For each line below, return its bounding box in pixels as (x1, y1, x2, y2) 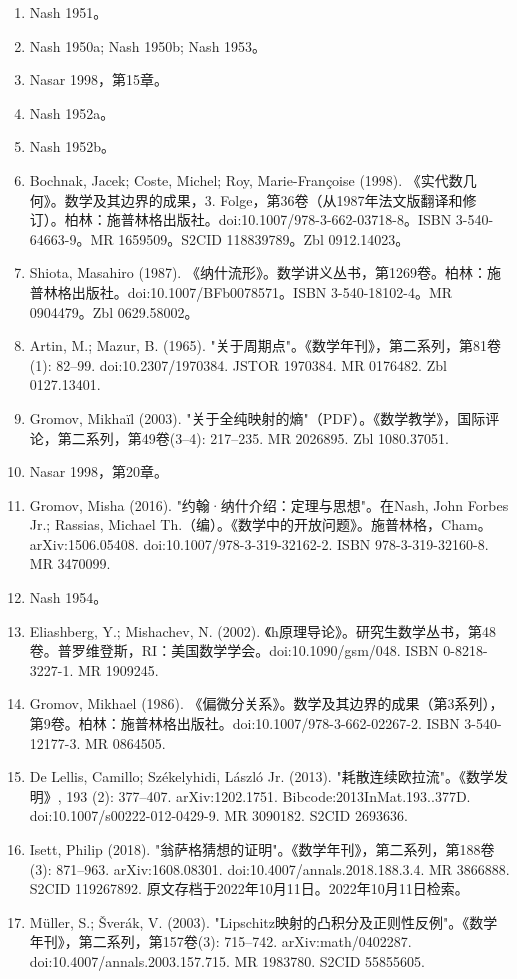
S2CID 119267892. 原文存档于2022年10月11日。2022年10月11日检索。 (29, 878, 469, 899)
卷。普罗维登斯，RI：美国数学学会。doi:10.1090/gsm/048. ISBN (29, 640, 439, 661)
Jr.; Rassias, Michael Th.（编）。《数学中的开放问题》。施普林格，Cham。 (29, 514, 492, 535)
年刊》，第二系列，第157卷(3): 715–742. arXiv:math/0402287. (29, 931, 412, 952)
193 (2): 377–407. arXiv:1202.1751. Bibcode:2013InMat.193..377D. (66, 785, 471, 806)
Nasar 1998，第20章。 (29, 461, 168, 482)
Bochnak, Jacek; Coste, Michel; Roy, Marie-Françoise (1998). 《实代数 (29, 169, 463, 190)
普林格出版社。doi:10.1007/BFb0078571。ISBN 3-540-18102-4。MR (29, 281, 453, 302)
